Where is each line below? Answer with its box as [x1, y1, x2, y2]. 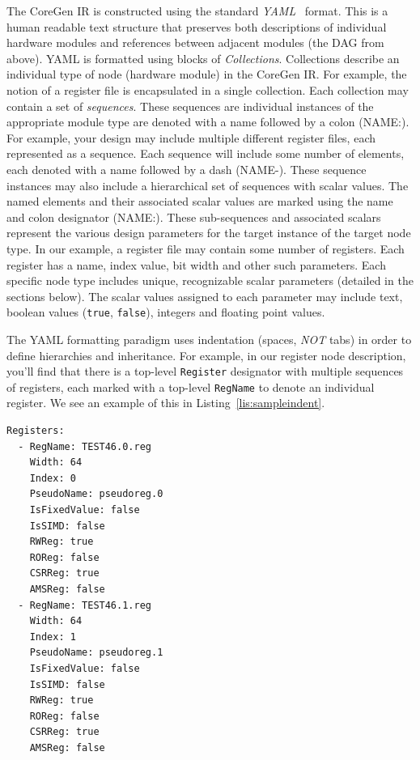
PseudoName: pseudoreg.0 [29, 488, 163, 500]
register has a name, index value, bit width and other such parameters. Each [6, 256, 386, 273]
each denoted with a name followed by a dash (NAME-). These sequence [6, 160, 367, 177]
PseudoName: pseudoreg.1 [29, 647, 163, 659]
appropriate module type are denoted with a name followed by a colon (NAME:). [6, 113, 409, 130]
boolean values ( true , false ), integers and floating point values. [6, 304, 325, 321]
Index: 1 [29, 631, 76, 643]
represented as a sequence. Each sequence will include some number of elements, [6, 145, 405, 162]
